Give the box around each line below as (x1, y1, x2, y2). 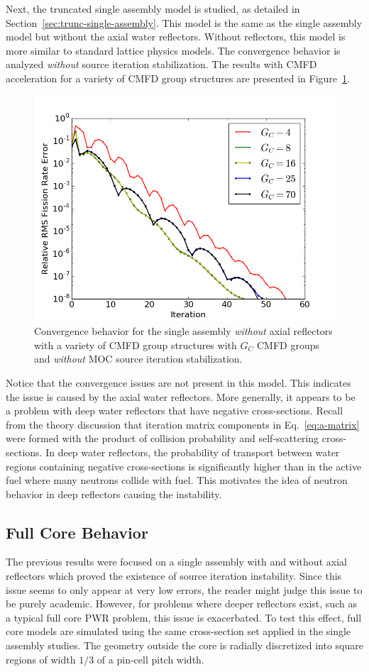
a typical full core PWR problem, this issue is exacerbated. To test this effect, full (6, 610, 362, 624)
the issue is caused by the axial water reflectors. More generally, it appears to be (6, 389, 356, 404)
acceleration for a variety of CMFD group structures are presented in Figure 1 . (6, 70, 350, 85)
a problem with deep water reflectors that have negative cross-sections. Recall (6, 403, 343, 418)
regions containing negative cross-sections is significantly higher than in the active (6, 458, 362, 473)
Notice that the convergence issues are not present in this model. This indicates (6, 375, 351, 390)
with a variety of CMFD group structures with (34, 337, 237, 352)
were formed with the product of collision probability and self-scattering (6, 431, 319, 446)
